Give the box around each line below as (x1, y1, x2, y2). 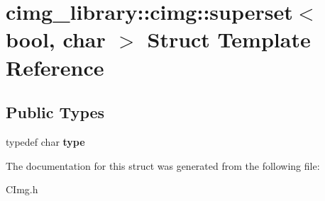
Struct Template (147, 25, 311, 54)
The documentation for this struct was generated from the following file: (6, 158, 320, 173)
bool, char (6, 25, 106, 54)
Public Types (6, 101, 105, 123)
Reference (6, 52, 104, 81)
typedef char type (6, 134, 85, 149)
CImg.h (6, 182, 38, 197)
